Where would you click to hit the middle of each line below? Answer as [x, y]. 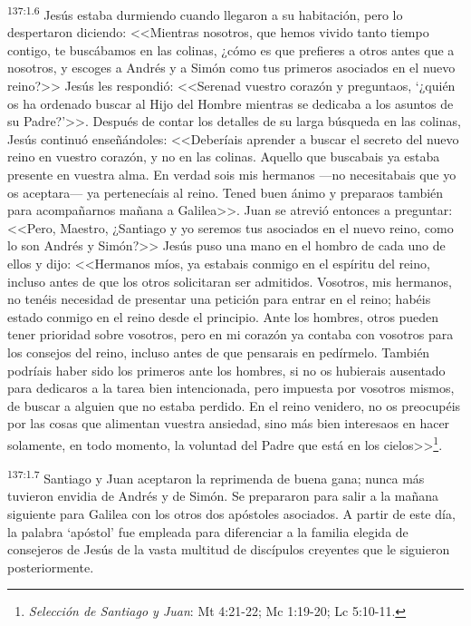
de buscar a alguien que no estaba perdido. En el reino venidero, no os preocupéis [234, 405]
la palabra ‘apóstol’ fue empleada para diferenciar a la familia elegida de [208, 531]
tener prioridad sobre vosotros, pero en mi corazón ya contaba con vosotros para [231, 334]
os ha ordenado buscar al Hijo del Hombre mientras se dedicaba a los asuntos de [231, 103]
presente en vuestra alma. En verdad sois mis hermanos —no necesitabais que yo [232, 174]
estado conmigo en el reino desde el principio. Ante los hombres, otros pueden [223, 316]
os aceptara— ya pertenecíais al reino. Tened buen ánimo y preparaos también [226, 192]
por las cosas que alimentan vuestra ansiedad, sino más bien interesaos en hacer [229, 423]
